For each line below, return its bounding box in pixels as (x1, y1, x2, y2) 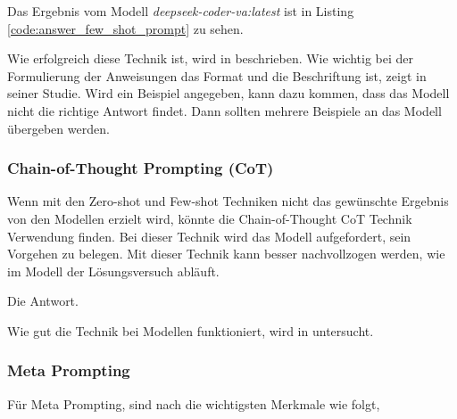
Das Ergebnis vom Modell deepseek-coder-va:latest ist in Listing (7, 2, 354, 20)
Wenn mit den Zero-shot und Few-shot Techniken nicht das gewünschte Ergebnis (7, 192, 449, 210)
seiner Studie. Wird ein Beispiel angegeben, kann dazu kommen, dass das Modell (7, 84, 450, 103)
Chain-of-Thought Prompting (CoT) (7, 157, 274, 179)
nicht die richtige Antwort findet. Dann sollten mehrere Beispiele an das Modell (7, 101, 442, 119)
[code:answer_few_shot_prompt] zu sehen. (7, 19, 244, 37)
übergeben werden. (7, 119, 110, 137)
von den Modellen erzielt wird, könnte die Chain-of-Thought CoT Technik (7, 209, 412, 227)
